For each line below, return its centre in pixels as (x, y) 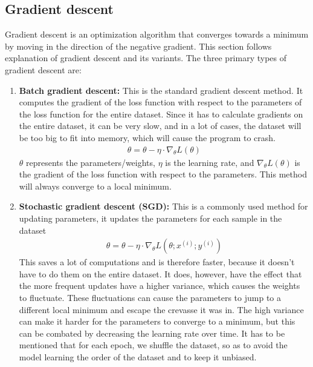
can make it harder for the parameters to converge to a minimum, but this (157, 321)
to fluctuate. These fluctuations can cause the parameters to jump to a (150, 297)
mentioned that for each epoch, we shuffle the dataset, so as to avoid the (153, 345)
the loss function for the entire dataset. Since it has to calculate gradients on (161, 114)
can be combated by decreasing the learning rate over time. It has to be (152, 333)
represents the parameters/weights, (91, 162)
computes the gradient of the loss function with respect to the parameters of (160, 102)
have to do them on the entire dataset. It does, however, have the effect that (160, 273)
